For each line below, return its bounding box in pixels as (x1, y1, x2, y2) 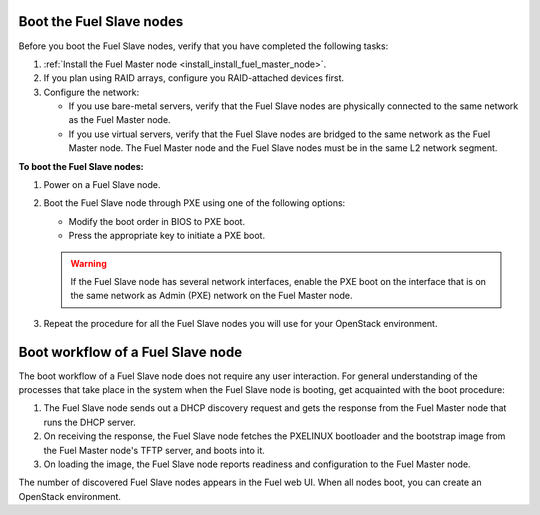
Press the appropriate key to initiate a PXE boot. (68, 230, 265, 242)
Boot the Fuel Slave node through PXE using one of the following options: (43, 197, 346, 209)
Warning (70, 257, 107, 269)
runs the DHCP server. (43, 416, 136, 428)
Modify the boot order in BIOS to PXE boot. (68, 215, 245, 227)
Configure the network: (43, 86, 140, 98)
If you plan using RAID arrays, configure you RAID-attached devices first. (43, 72, 345, 84)
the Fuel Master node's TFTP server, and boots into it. (43, 444, 265, 456)
